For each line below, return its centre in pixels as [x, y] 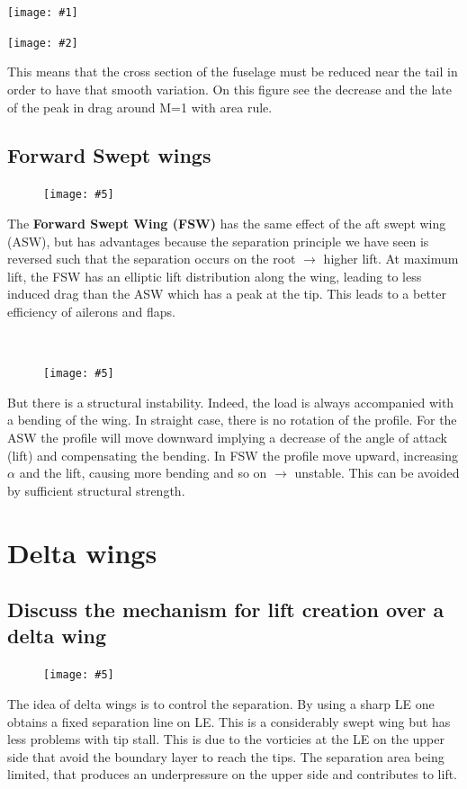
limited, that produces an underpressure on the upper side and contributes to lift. [233, 774]
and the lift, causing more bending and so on [143, 473]
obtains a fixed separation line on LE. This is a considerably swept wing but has [229, 721]
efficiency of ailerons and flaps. [91, 311]
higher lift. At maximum [391, 259]
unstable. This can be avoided [377, 473]
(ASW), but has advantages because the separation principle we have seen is [218, 241]
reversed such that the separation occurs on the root [152, 259]
